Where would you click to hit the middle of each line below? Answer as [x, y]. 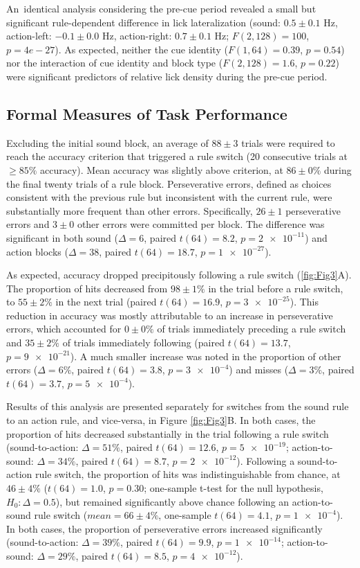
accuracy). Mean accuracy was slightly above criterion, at [161, 169]
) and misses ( [259, 370]
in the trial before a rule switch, [276, 288]
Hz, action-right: [137, 36]
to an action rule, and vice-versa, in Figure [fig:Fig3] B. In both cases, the [161, 420]
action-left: [29, 36]
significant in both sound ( [62, 237]
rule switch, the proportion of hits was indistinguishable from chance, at [188, 474]
